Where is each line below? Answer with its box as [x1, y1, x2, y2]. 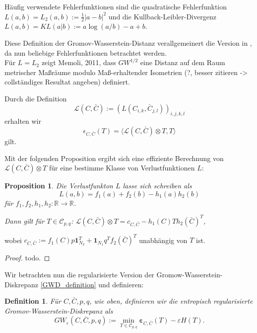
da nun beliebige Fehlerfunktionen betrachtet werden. [4, 47, 167, 58]
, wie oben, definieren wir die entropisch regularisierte [89, 296, 253, 306]
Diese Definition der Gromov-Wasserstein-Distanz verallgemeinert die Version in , [4, 38, 252, 48]
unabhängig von [139, 235, 188, 245]
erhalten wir [4, 116, 41, 126]
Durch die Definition [4, 93, 67, 103]
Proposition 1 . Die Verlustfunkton [4, 180, 113, 191]
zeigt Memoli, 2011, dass [41, 57, 116, 68]
